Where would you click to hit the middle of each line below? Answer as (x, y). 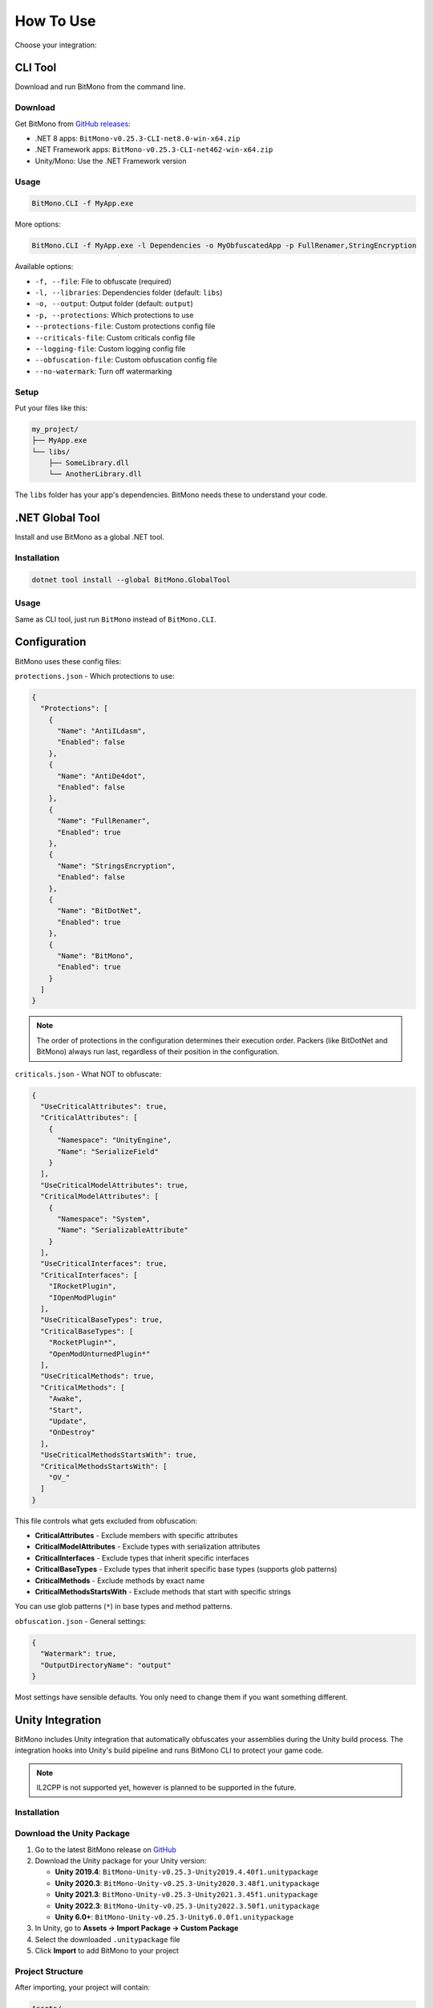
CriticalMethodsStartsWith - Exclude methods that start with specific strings (163, 1592)
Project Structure (49, 1971)
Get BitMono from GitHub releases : (73, 124)
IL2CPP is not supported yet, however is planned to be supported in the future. (166, 1788)
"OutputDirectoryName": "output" (106, 1665)
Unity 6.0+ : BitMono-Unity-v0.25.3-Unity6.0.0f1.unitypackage (174, 1917)
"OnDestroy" (72, 1433)
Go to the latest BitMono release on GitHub (105, 1849)
